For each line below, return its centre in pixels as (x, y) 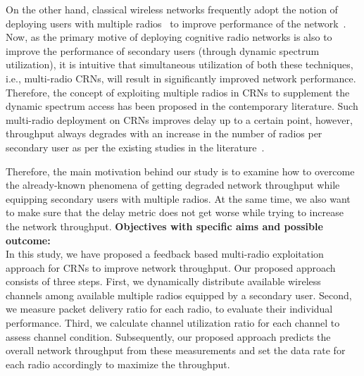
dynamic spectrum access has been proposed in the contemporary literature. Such (182, 106)
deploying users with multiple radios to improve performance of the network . (176, 23)
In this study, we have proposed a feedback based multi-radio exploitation (165, 254)
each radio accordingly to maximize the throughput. (118, 364)
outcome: (28, 240)
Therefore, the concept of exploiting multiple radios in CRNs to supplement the (178, 92)
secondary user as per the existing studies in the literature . (135, 147)
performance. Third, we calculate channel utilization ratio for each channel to (173, 323)
